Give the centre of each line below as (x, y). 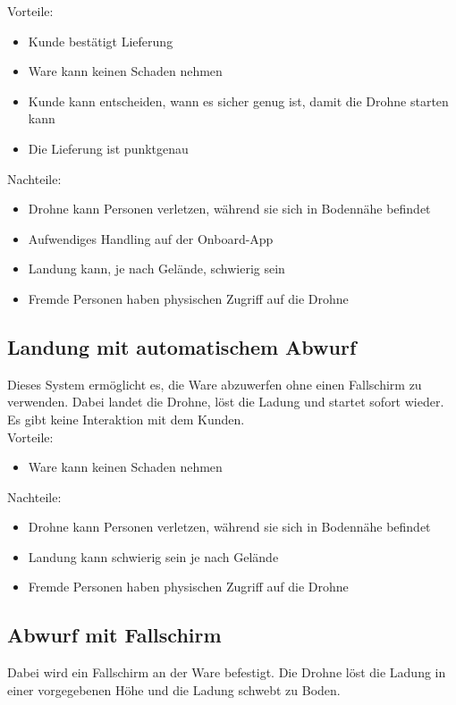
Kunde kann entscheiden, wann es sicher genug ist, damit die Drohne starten (238, 101)
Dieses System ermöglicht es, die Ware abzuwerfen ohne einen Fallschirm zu (215, 384)
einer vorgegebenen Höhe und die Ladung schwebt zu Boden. (174, 689)
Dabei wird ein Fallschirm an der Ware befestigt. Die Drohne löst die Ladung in (227, 672)
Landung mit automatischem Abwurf (182, 346)
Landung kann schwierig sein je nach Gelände (153, 556)
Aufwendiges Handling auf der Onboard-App (151, 238)
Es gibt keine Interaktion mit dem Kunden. (126, 419)
